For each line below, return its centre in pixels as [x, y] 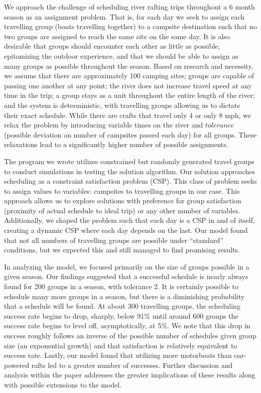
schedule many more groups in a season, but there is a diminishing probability [124, 296]
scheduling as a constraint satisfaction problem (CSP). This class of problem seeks [130, 181]
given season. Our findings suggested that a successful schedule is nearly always [126, 276]
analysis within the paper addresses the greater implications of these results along [130, 375]
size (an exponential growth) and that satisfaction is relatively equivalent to [121, 345]
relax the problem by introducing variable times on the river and [104, 125]
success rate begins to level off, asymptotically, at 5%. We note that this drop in [127, 325]
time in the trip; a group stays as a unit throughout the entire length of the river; [129, 95]
